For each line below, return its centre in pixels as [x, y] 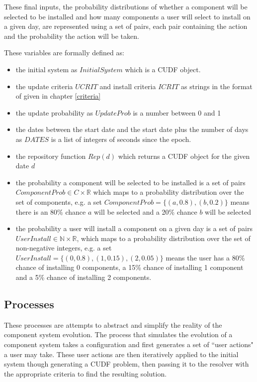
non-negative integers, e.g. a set [64, 248]
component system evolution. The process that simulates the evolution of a [118, 334]
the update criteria [44, 86]
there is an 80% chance [51, 211]
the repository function [51, 156]
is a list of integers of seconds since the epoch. [121, 139]
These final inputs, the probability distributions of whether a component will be [126, 6]
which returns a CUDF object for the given [184, 156]
